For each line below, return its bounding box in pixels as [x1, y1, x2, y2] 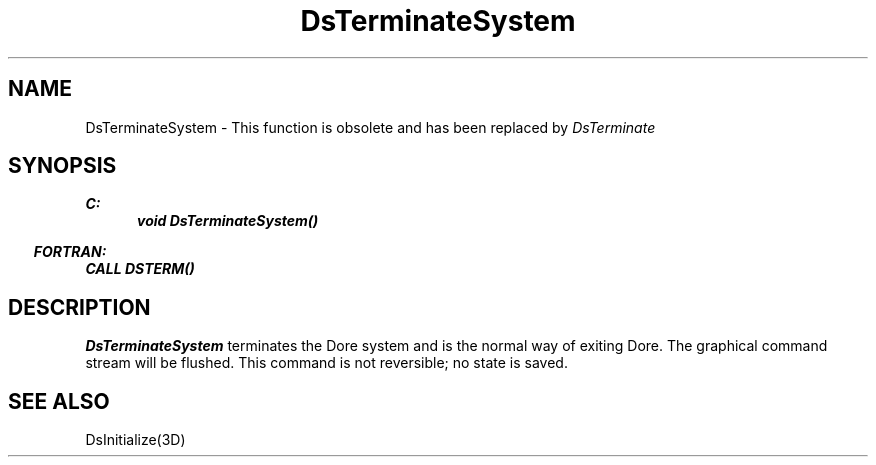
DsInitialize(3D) [85, 431, 186, 449]
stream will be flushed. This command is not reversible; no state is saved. [85, 354, 568, 372]
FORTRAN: [33, 243, 107, 261]
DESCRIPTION [8, 294, 151, 320]
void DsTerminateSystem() [137, 212, 319, 230]
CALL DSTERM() [85, 260, 195, 278]
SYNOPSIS [8, 153, 117, 179]
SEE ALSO [8, 388, 110, 414]
